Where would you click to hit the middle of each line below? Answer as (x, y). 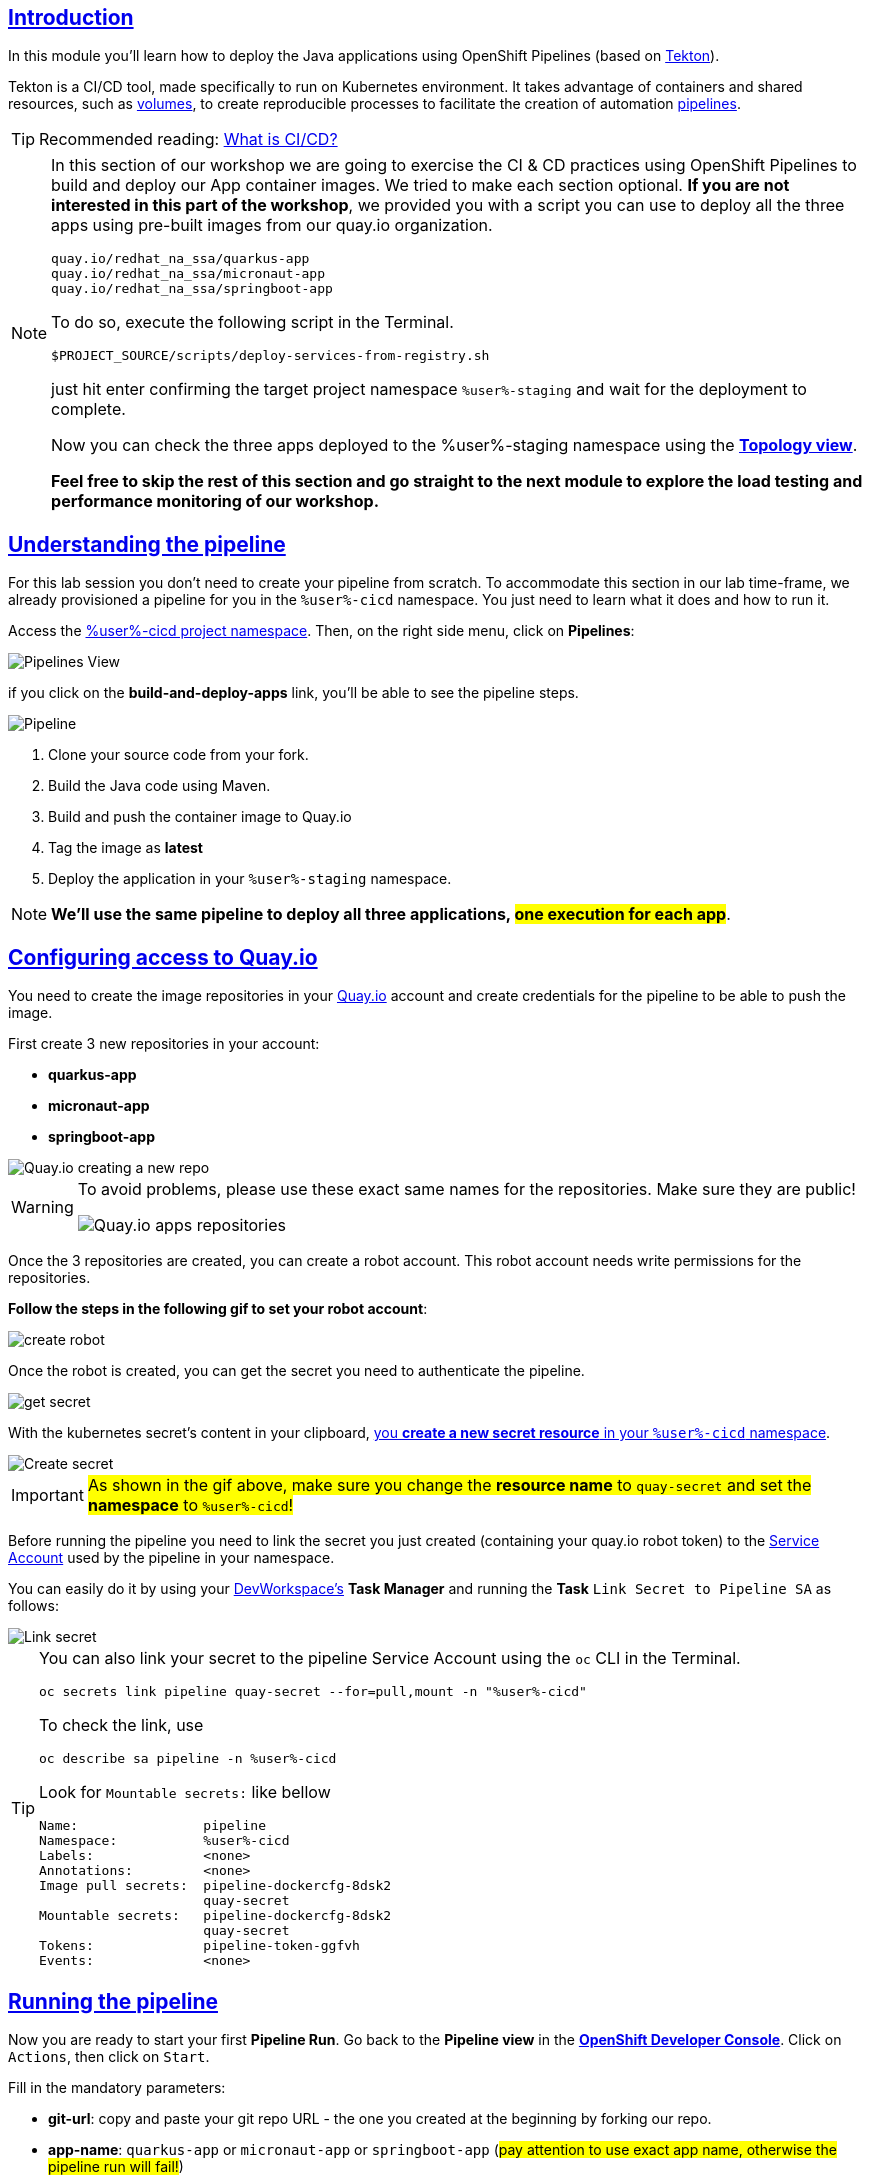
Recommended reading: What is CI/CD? (188, 139)
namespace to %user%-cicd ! (190, 1505)
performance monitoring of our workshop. (215, 501)
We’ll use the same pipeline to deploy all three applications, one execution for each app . (391, 914)
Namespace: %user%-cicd (164, 1841)
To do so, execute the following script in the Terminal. (252, 322)
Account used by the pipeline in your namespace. (171, 1558)
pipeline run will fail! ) (116, 2166)
